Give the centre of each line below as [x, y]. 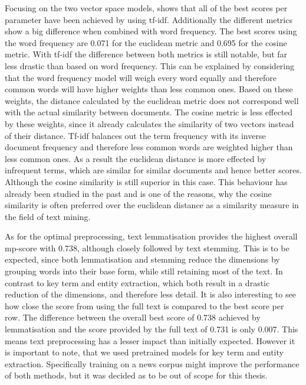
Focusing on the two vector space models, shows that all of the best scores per [146, 8]
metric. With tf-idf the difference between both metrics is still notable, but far [146, 54]
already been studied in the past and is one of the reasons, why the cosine [138, 193]
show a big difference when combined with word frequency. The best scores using [151, 31]
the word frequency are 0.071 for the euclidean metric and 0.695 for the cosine [146, 42]
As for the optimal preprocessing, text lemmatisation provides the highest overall [151, 236]
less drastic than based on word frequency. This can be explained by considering [150, 65]
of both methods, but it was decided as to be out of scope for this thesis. [136, 375]
